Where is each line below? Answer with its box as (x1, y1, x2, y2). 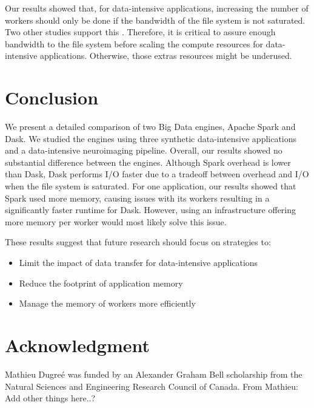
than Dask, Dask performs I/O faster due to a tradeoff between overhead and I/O (5, 168, 309, 180)
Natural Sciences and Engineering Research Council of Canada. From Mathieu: (5, 379, 298, 392)
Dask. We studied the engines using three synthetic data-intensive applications (5, 132, 297, 144)
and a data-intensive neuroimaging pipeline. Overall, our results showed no (5, 144, 282, 157)
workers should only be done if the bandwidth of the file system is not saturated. (5, 13, 306, 26)
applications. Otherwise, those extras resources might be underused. (40, 49, 292, 62)
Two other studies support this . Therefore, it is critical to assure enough (5, 25, 276, 38)
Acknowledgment (5, 333, 150, 357)
